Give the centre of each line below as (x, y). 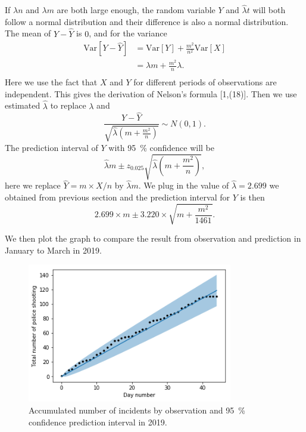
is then (252, 197)
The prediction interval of (51, 147)
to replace (68, 105)
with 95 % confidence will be (162, 147)
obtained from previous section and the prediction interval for (117, 197)
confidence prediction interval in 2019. (98, 422)
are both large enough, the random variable (136, 10)
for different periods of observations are (205, 82)
